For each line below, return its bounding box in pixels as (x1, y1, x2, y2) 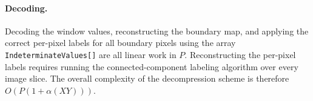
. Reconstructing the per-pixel (184, 48, 296, 60)
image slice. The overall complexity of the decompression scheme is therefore (5, 72, 289, 85)
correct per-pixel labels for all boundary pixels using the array (5, 36, 236, 49)
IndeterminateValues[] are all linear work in (5, 48, 177, 60)
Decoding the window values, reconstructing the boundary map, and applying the (5, 24, 309, 37)
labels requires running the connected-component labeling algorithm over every (5, 60, 298, 73)
